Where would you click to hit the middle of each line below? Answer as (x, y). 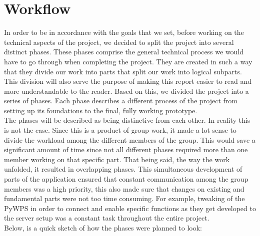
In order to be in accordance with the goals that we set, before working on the (124, 32)
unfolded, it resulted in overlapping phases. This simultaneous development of (123, 169)
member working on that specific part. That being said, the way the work (117, 159)
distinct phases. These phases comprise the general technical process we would (124, 52)
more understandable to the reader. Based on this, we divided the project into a (126, 91)
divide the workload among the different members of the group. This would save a (130, 139)
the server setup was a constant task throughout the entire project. (107, 218)
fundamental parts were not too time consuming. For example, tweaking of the (124, 198)
